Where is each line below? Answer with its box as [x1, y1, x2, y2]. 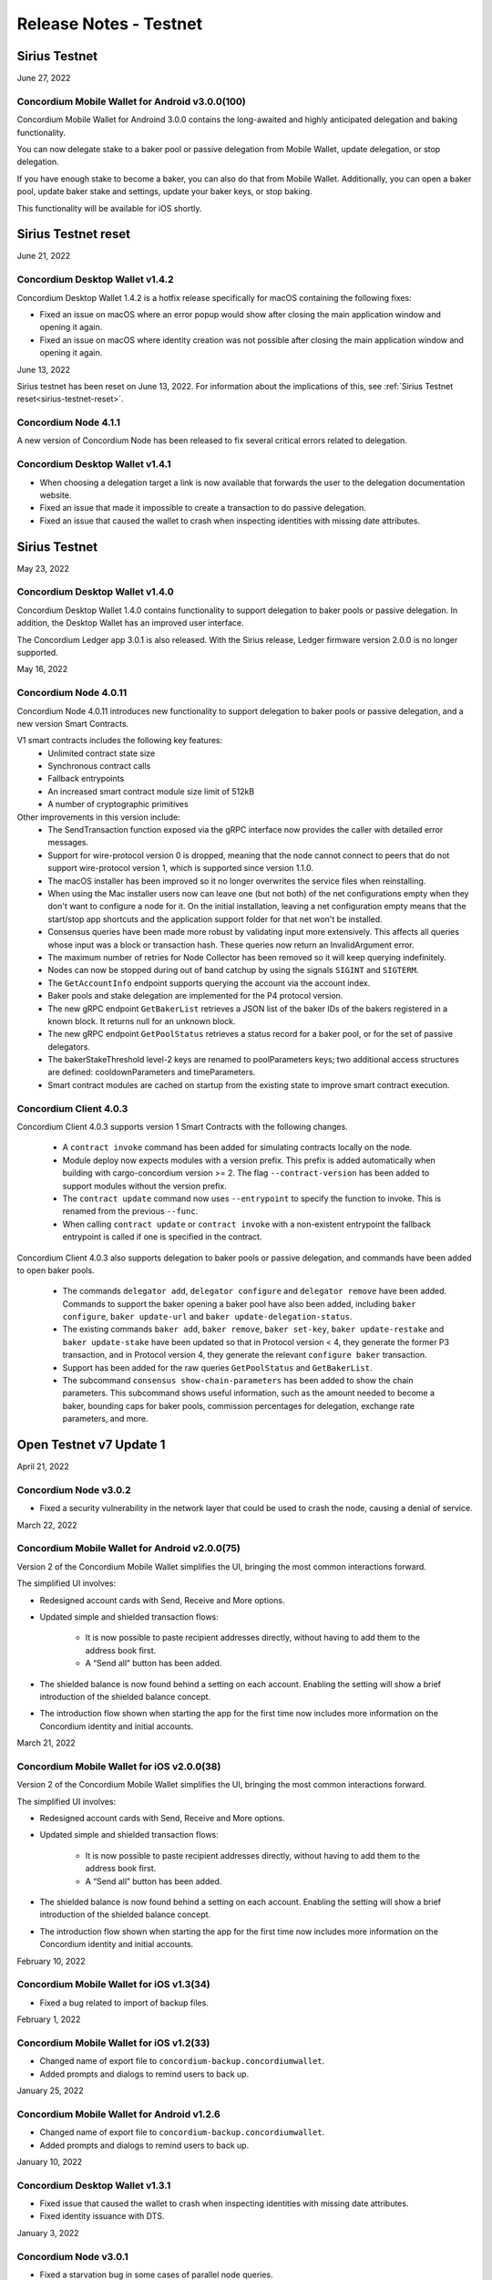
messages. [47, 837, 89, 848]
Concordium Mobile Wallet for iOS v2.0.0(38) [16, 1760, 221, 1773]
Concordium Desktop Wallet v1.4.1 [16, 458, 172, 471]
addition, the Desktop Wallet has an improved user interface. [16, 617, 245, 628]
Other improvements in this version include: [16, 812, 181, 823]
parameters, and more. [62, 1414, 149, 1425]
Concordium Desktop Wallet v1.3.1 [16, 2179, 171, 2192]
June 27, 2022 [16, 73, 71, 84]
